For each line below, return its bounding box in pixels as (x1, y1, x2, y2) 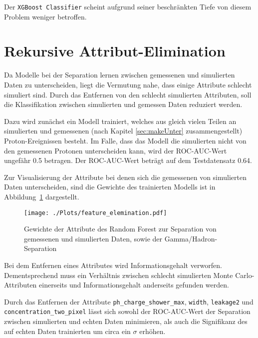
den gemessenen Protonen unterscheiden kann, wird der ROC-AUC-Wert (4, 145, 227, 155)
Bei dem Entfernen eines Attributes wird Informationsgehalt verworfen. (4, 259, 222, 270)
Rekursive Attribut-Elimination (4, 40, 226, 61)
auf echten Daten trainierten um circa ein (4, 325, 131, 336)
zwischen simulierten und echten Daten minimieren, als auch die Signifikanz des (4, 316, 248, 326)
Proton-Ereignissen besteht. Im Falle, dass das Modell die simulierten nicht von (4, 135, 247, 145)
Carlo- (235, 269, 255, 280)
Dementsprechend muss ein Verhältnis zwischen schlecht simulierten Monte (4, 269, 233, 280)
